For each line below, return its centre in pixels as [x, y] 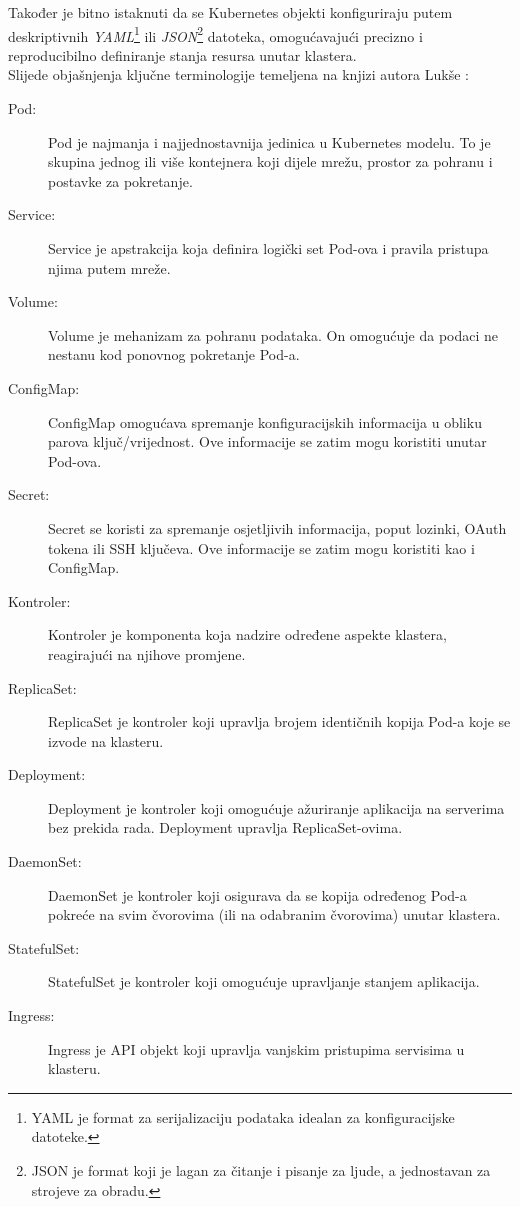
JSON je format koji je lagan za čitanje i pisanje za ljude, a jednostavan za [261, 1170]
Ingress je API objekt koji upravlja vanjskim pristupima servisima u [256, 1048]
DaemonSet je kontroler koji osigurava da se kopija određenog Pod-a [257, 894]
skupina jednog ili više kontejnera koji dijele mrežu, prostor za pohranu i [270, 161]
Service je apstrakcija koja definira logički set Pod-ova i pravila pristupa [268, 248]
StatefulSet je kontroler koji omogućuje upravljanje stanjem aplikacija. [264, 981]
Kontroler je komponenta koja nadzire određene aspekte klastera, [247, 634]
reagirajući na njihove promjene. [147, 653]
